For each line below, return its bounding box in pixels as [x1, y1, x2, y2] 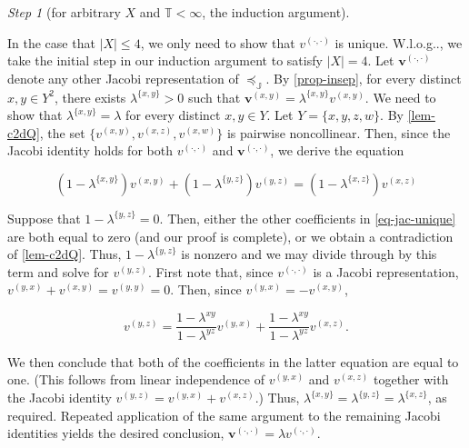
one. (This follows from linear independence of [7, 370, 264, 389]
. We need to [364, 87, 436, 106]
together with [373, 370, 449, 389]
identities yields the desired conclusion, [7, 423, 225, 443]
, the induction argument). [202, 3, 350, 21]
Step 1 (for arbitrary [7, 3, 121, 21]
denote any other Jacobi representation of [7, 68, 239, 87]
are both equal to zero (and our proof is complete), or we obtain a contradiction [7, 226, 454, 245]
